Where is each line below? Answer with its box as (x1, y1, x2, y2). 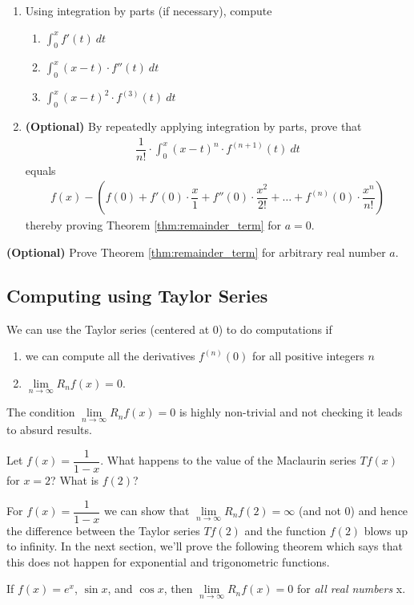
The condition (6, 404, 75, 420)
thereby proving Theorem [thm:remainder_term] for (25, 217, 281, 233)
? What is (50, 471, 99, 488)
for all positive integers (251, 347, 364, 364)
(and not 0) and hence (298, 502, 408, 519)
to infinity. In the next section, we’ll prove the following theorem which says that (6, 538, 403, 554)
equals (25, 161, 56, 178)
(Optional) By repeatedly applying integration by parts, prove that (25, 117, 362, 134)
